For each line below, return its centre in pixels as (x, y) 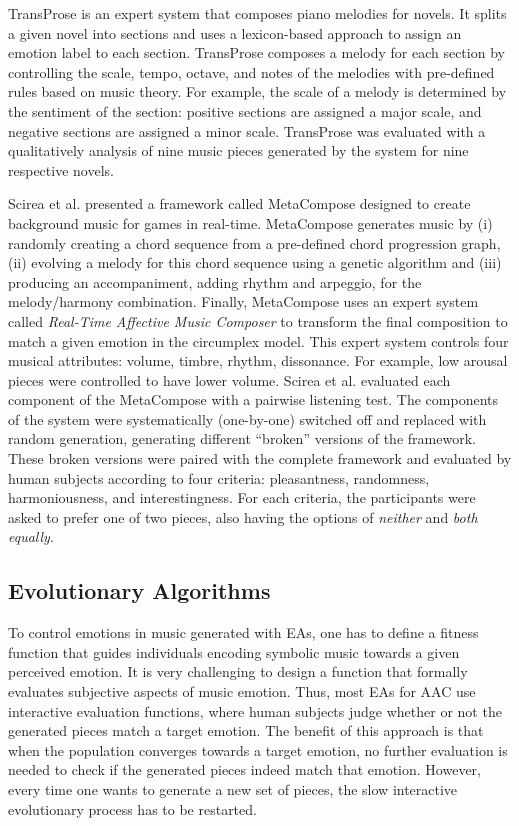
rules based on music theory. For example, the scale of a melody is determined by (257, 91)
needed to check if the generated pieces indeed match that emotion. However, (244, 769)
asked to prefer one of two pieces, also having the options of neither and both (243, 516)
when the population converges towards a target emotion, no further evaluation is (258, 749)
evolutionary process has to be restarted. (132, 808)
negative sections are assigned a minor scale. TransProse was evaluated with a (247, 130)
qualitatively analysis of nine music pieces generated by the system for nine (238, 150)
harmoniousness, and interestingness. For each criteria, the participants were (242, 497)
